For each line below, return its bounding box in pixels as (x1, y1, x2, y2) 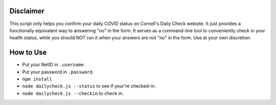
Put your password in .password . (22, 69, 94, 75)
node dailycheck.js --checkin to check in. (22, 90, 124, 96)
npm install (22, 76, 52, 82)
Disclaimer (9, 7, 44, 15)
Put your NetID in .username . (22, 61, 85, 68)
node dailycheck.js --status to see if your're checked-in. (22, 83, 156, 89)
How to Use (9, 48, 47, 57)
